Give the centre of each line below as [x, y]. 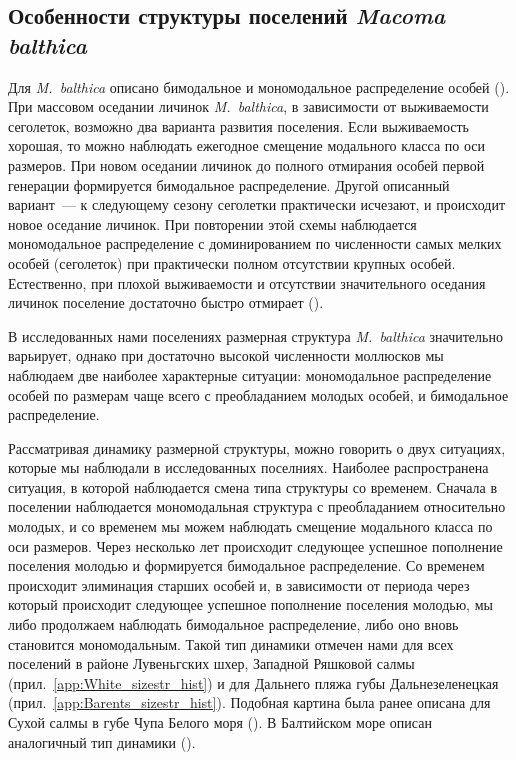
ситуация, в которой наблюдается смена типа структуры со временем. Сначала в [253, 486]
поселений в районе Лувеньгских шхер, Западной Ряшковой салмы [211, 663]
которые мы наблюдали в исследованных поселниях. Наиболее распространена [248, 467]
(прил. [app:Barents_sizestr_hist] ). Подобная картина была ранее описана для [249, 702]
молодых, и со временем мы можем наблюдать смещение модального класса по [250, 526]
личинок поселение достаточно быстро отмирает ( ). [166, 302]
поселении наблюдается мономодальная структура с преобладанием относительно [257, 506]
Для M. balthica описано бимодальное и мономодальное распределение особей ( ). [259, 86]
